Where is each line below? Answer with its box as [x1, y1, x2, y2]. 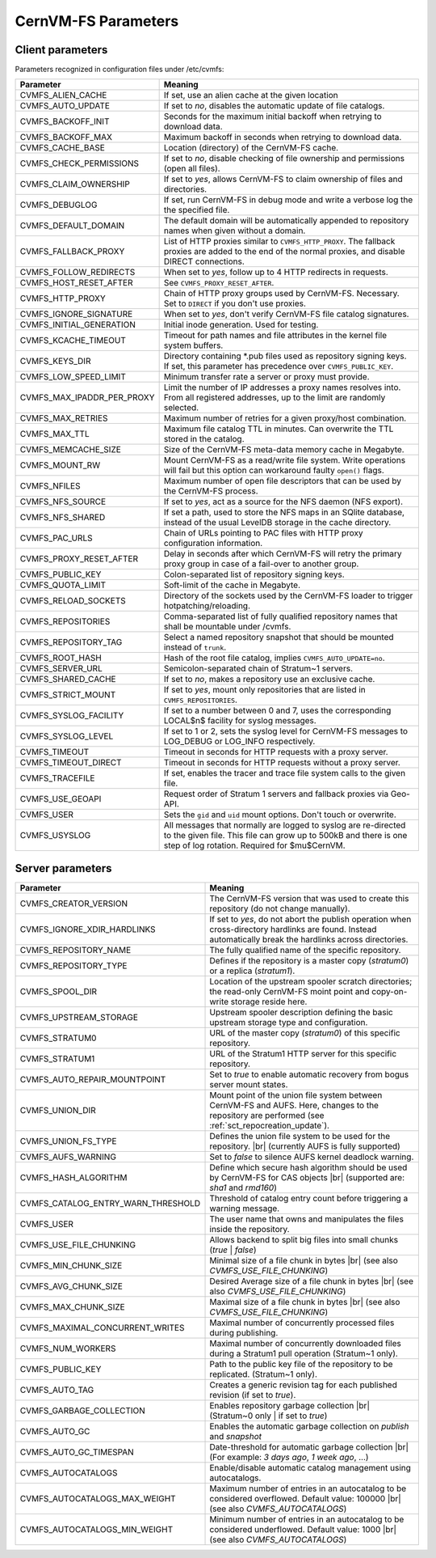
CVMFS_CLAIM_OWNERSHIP [19, 179, 131, 190]
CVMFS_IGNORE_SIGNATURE [19, 308, 133, 320]
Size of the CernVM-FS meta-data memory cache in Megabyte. [163, 444, 405, 455]
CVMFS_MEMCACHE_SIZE [19, 444, 121, 455]
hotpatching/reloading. [163, 600, 250, 612]
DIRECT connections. [163, 256, 245, 267]
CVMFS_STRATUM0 [19, 1032, 97, 1044]
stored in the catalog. [163, 434, 245, 445]
